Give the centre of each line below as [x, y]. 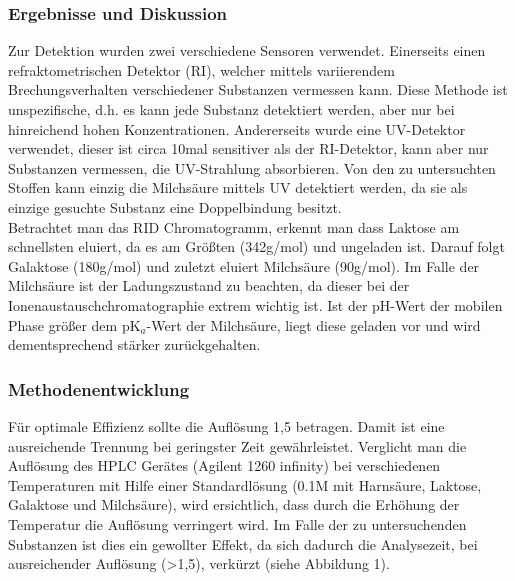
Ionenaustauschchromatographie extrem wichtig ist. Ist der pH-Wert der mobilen [255, 304]
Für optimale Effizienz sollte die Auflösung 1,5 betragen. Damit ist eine [226, 425]
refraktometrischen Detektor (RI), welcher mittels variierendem [201, 69]
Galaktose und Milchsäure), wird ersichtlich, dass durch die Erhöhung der [234, 504]
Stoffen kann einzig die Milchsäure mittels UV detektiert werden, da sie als [238, 187]
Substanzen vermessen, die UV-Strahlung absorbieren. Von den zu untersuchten [252, 167]
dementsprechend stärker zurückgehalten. [134, 344]
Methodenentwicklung [99, 388]
